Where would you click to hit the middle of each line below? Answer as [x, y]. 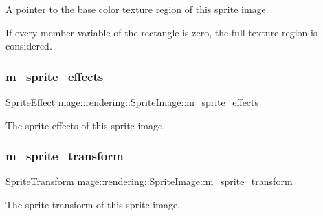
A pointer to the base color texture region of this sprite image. [137, 9]
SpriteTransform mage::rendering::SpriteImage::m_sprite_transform [149, 181]
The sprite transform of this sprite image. [93, 204]
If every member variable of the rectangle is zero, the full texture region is [161, 32]
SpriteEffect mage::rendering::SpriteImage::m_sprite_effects [132, 102]
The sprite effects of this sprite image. [86, 125]
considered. [29, 46]
